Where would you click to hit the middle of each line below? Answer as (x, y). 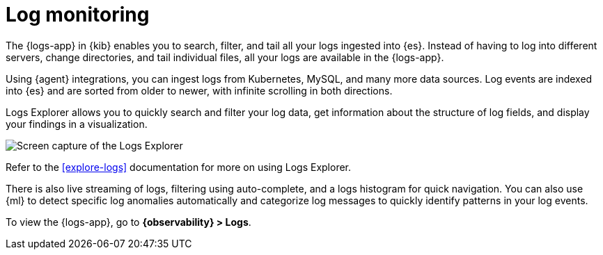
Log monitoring (78, 15)
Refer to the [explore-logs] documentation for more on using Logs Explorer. (179, 167)
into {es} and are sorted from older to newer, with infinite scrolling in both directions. (199, 90)
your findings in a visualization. (77, 124)
